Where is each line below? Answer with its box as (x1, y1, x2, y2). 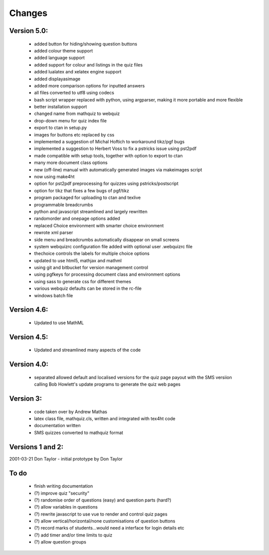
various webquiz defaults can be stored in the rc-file (34, 285, 142, 292)
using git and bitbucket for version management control (34, 265, 148, 271)
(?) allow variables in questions (34, 504, 98, 510)
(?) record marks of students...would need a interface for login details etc (34, 525, 184, 531)
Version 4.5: (9, 333, 48, 341)
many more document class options (34, 160, 108, 166)
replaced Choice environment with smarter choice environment (34, 222, 164, 228)
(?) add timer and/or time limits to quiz (34, 532, 113, 538)
